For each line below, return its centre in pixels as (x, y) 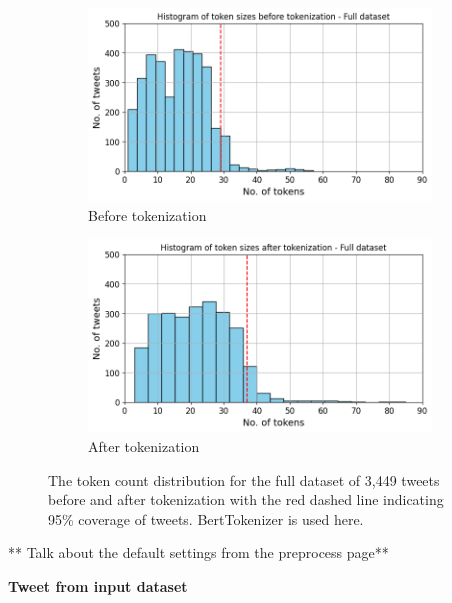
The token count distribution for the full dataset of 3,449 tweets (244, 479)
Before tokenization (147, 214)
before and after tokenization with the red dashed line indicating (246, 499)
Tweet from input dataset (98, 586)
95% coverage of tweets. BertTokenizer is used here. (206, 518)
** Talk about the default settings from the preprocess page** (198, 552)
